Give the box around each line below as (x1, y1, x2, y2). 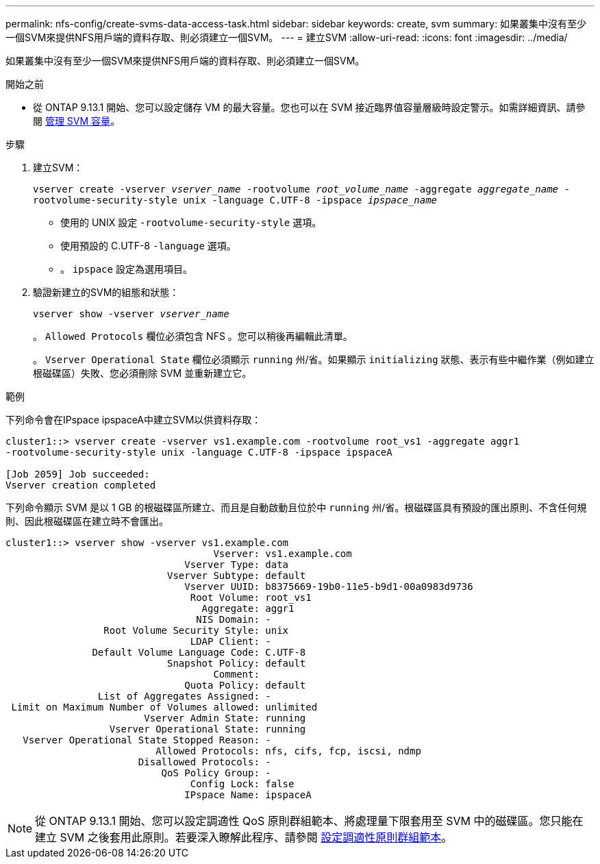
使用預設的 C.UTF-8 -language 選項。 (60, 240, 236, 251)
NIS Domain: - (196, 614, 271, 625)
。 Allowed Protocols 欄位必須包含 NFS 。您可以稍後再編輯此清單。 (33, 330, 353, 342)
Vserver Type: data (184, 559, 289, 570)
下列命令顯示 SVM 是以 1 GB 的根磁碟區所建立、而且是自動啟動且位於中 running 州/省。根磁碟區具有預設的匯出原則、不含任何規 (5, 502, 587, 513)
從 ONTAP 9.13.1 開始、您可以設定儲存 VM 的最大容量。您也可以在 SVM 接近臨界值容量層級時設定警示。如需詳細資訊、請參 (33, 101, 586, 113)
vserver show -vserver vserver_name (33, 308, 229, 319)
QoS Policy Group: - (161, 767, 271, 778)
